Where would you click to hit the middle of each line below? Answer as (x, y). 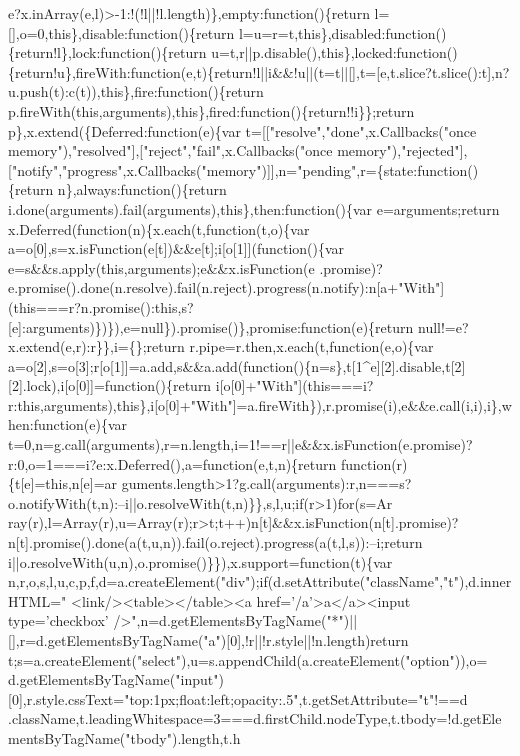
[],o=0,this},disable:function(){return (121, 32)
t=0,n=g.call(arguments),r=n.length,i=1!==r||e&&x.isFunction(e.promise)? (240, 444)
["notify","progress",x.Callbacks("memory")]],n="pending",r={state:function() (243, 169)
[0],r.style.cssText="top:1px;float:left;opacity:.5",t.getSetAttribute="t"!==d (238, 698)
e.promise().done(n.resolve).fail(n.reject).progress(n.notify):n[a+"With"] (226, 287)
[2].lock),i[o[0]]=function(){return (110, 385)
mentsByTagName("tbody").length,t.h (124, 737)
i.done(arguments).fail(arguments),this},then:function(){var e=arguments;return (254, 208)
